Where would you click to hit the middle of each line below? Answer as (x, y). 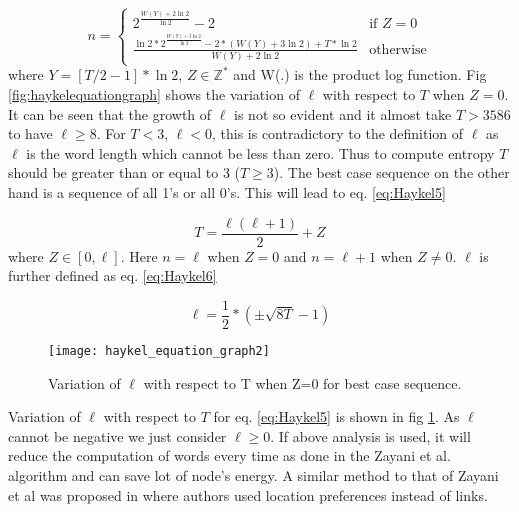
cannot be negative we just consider (117, 435)
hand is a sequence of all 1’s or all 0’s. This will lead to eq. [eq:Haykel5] (227, 192)
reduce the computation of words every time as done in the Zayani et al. (229, 455)
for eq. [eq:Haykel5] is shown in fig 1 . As (336, 416)
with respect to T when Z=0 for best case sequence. (302, 382)
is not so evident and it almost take (343, 113)
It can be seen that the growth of (110, 113)
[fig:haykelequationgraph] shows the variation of (154, 94)
